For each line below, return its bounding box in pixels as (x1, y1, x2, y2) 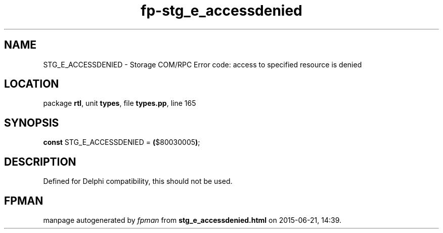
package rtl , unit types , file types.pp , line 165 (43, 99, 196, 108)
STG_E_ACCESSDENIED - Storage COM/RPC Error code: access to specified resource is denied (43, 60, 362, 69)
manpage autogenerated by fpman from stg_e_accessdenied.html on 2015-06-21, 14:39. (43, 215, 341, 224)
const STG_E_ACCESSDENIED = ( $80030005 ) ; (43, 138, 200, 147)
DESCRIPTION (4, 155, 76, 168)
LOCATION (4, 77, 59, 91)
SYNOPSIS (4, 116, 59, 129)
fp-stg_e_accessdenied (141, 2, 302, 19)
